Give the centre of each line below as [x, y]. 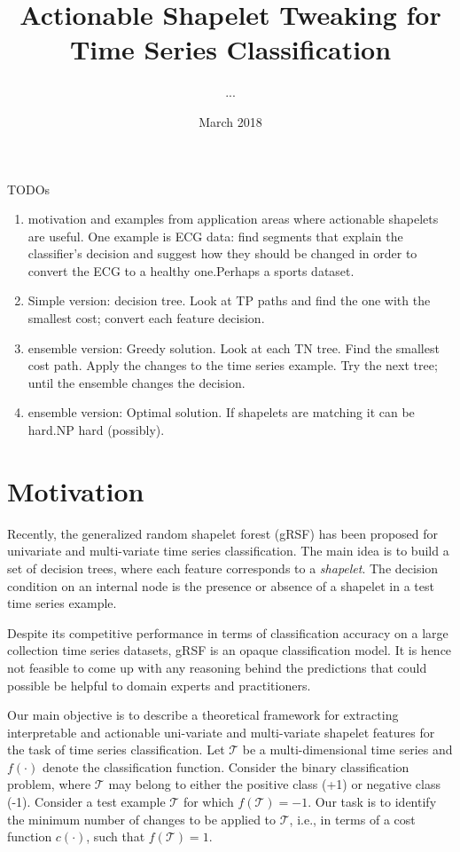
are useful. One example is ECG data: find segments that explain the [215, 236]
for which [208, 802]
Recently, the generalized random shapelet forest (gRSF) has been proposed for [223, 533]
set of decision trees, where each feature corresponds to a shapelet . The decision [223, 568]
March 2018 [230, 121]
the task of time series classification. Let [116, 749]
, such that [116, 836]
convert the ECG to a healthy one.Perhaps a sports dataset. [191, 270]
